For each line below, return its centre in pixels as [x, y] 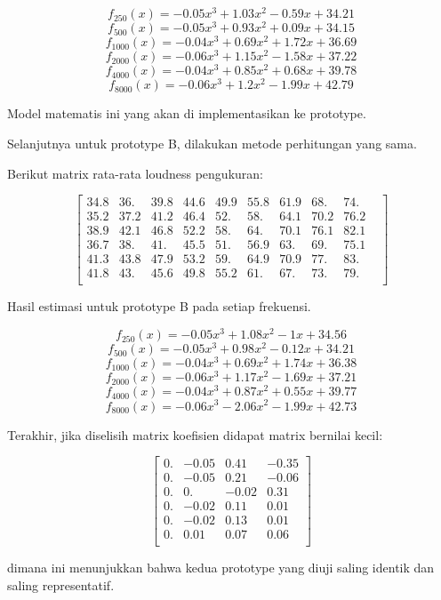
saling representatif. [61, 584]
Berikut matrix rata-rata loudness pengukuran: [135, 173]
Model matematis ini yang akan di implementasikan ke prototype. [187, 113]
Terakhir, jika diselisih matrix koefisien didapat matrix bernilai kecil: [195, 434]
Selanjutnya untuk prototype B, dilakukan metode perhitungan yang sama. [212, 144]
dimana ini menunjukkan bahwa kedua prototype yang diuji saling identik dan [221, 568]
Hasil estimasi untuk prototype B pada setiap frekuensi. [159, 306]
